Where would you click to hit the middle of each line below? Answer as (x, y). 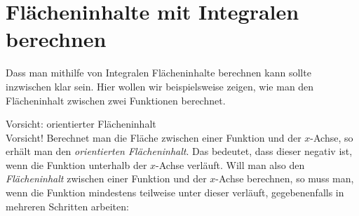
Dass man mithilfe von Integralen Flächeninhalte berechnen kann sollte (158, 73)
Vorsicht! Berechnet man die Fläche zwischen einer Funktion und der (154, 137)
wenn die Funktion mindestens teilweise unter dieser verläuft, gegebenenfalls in (175, 193)
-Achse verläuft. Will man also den (230, 164)
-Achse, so (332, 137)
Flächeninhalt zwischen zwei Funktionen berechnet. (116, 100)
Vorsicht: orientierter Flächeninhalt (81, 124)
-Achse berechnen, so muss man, (285, 178)
